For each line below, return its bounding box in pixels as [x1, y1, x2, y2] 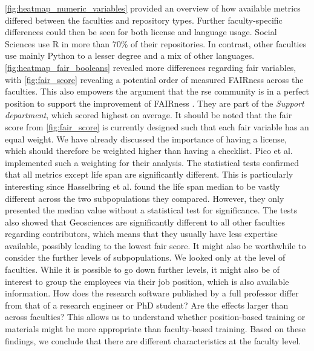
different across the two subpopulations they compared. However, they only [5, 192, 284, 204]
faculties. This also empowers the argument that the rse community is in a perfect [5, 85, 310, 98]
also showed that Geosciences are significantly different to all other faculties [5, 215, 286, 228]
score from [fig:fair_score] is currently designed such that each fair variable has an [5, 120, 309, 133]
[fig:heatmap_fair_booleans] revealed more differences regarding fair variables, [5, 61, 296, 73]
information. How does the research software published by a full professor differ [5, 287, 299, 299]
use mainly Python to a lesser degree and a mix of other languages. [5, 49, 255, 62]
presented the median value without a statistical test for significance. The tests [5, 204, 298, 216]
